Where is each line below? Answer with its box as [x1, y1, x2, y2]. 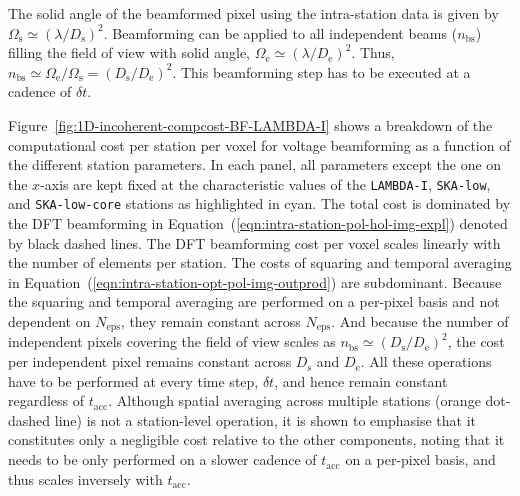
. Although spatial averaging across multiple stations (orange [108, 390, 481, 411]
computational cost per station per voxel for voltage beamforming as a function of [8, 134, 511, 155]
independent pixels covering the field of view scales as [8, 331, 336, 352]
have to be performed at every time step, [8, 370, 259, 391]
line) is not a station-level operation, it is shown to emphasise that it [54, 409, 477, 430]
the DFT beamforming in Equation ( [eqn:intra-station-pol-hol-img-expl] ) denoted [8, 213, 508, 234]
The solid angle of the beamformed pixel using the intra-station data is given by [8, 3, 499, 23]
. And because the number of [331, 311, 509, 332]
